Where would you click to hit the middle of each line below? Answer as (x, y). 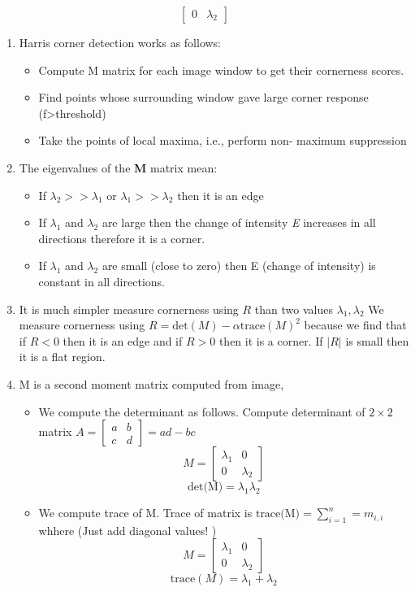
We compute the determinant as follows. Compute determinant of (202, 411)
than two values (294, 309)
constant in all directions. (102, 281)
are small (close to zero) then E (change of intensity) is (239, 266)
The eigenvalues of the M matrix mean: (118, 167)
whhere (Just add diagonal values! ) (128, 530)
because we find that (355, 325)
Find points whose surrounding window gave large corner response (203, 97)
